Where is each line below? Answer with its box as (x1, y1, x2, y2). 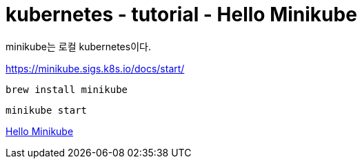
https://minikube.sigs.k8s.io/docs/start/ (6, 62, 185, 74)
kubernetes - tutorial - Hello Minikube (6, 3, 357, 26)
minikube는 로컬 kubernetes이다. (6, 40, 151, 52)
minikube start (6, 104, 88, 116)
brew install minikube (6, 83, 128, 95)
